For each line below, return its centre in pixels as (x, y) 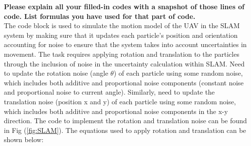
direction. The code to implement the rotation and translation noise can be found (125, 121)
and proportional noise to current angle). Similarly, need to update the (109, 92)
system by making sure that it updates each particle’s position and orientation (121, 35)
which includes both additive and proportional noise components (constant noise (124, 82)
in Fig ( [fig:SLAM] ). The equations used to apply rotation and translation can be (125, 130)
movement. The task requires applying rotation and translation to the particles (122, 54)
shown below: (24, 139)
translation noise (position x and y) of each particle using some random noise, (120, 101)
